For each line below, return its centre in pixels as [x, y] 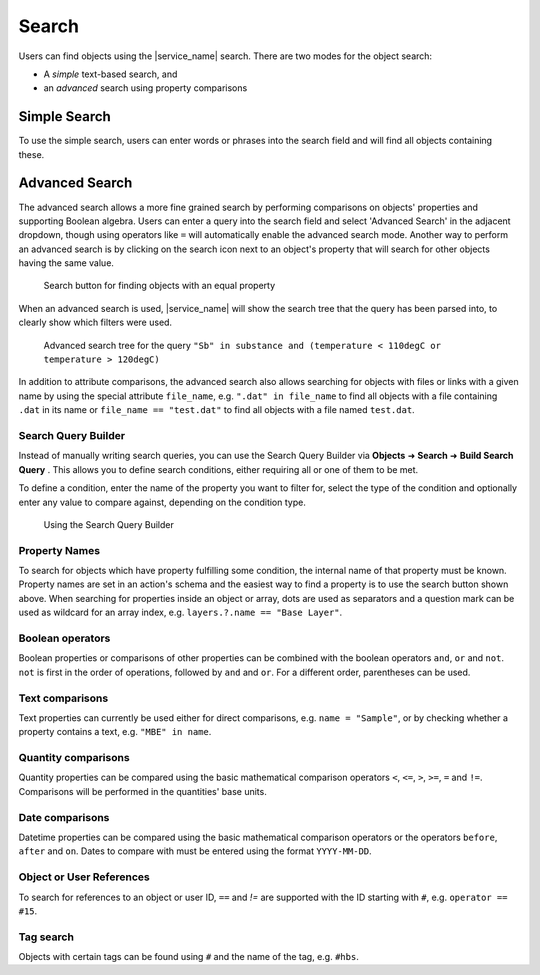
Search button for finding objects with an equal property [159, 286]
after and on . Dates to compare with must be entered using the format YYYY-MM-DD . [195, 851]
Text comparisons [63, 698]
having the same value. [66, 263]
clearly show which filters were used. [95, 322]
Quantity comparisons [74, 758]
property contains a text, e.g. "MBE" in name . [115, 732]
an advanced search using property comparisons [145, 88]
